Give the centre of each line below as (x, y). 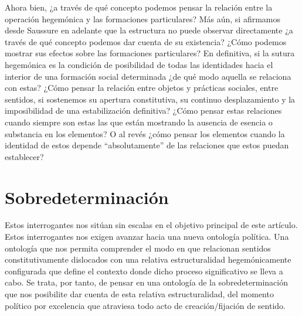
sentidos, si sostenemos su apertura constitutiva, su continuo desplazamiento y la (150, 99)
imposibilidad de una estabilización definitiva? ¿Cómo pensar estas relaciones (143, 111)
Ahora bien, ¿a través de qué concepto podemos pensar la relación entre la (139, 7)
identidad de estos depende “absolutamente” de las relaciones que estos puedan (147, 145)
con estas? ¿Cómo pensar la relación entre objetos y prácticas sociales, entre (142, 88)
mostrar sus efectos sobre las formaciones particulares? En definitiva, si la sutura (150, 53)
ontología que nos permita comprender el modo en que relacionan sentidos (138, 248)
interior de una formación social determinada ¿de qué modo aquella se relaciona (148, 76)
